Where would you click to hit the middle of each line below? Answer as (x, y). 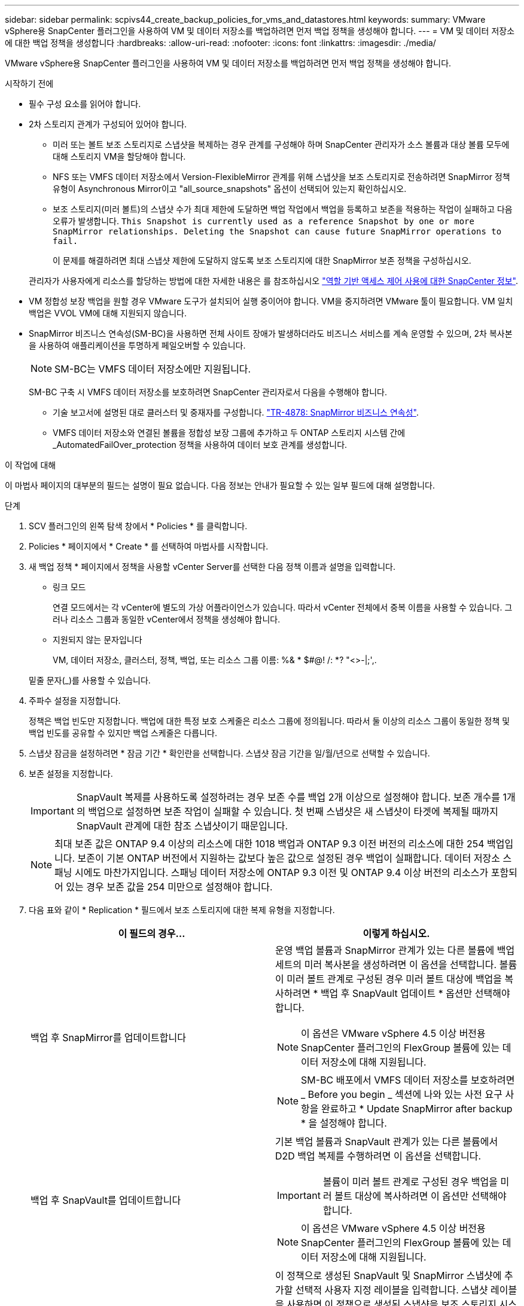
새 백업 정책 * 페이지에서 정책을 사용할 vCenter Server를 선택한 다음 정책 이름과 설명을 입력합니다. (212, 567)
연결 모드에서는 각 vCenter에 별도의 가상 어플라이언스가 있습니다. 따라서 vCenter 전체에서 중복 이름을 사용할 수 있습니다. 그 (283, 607)
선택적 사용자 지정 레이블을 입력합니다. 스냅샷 (392, 1290)
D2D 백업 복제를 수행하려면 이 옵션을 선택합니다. (378, 1156)
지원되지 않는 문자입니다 (98, 640)
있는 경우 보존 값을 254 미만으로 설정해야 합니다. (169, 887)
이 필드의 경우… (152, 933)
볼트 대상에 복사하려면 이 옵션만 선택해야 (421, 1196)
